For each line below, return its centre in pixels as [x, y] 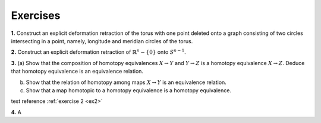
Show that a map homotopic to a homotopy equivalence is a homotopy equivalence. [129, 90]
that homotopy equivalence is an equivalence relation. [77, 72]
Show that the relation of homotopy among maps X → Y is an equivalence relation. [126, 82]
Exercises [36, 15]
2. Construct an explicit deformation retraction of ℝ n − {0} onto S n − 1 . [99, 52]
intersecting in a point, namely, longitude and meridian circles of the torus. [102, 41]
